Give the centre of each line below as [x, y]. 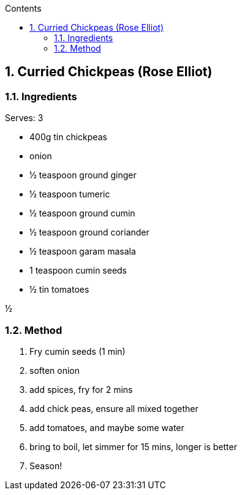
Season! [46, 465]
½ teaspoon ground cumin [82, 213]
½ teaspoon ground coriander [89, 232]
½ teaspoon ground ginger [83, 175]
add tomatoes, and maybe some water [107, 427]
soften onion [55, 370]
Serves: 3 [24, 118]
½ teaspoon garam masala [83, 251]
